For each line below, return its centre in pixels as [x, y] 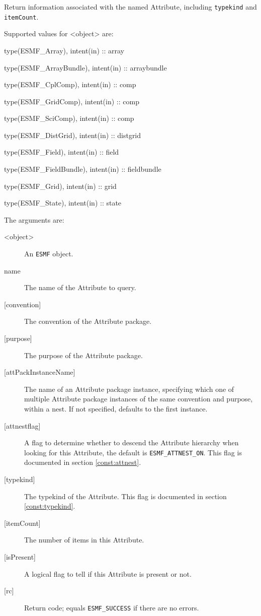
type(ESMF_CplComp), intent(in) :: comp [70, 84]
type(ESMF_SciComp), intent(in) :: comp [69, 118]
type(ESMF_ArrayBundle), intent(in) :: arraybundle [85, 67]
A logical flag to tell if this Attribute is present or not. [108, 573]
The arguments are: [34, 219]
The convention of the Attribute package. [88, 321]
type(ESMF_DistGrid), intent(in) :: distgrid [73, 135]
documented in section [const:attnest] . [83, 462]
